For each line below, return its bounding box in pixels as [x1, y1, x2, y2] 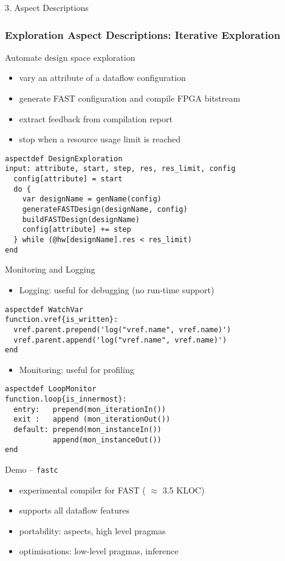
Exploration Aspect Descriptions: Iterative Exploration [5, 27, 281, 42]
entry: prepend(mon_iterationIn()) [13, 405, 166, 414]
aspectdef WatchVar [5, 305, 83, 314]
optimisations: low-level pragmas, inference [19, 545, 179, 557]
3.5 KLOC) [162, 483, 205, 496]
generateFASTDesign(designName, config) [22, 205, 188, 214]
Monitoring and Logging [5, 263, 95, 276]
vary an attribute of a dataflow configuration [19, 71, 186, 84]
